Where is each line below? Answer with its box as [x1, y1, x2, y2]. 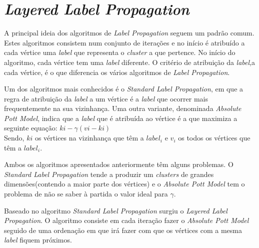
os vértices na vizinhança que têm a [34, 132, 144, 143]
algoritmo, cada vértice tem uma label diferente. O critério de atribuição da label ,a [4, 56, 255, 67]
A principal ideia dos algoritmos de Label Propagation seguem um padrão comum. [4, 27, 254, 38]
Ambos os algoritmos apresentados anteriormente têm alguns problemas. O [4, 159, 233, 169]
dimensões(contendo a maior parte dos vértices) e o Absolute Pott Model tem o [4, 178, 245, 189]
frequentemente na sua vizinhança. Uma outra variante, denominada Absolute [4, 103, 241, 113]
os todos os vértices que [178, 132, 250, 143]
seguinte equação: [4, 122, 57, 133]
